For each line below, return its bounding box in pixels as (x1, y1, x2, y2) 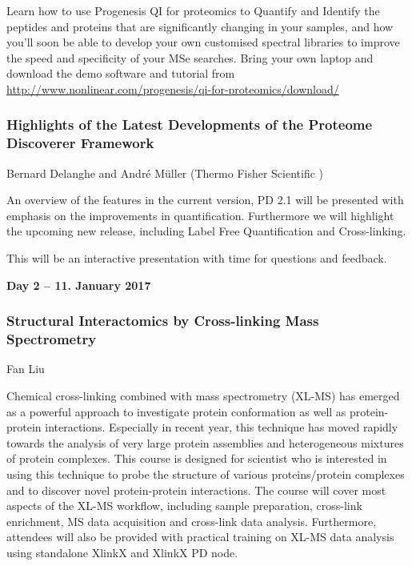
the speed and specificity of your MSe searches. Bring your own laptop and (6, 49, 374, 66)
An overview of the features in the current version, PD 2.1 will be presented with (6, 191, 404, 208)
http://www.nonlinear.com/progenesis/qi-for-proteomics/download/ (6, 80, 339, 97)
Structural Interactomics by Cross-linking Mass (6, 311, 319, 331)
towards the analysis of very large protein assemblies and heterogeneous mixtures (6, 434, 404, 451)
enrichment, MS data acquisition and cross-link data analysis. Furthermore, (6, 512, 377, 529)
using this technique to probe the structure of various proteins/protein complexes (6, 465, 405, 482)
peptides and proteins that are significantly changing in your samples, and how (6, 18, 394, 34)
